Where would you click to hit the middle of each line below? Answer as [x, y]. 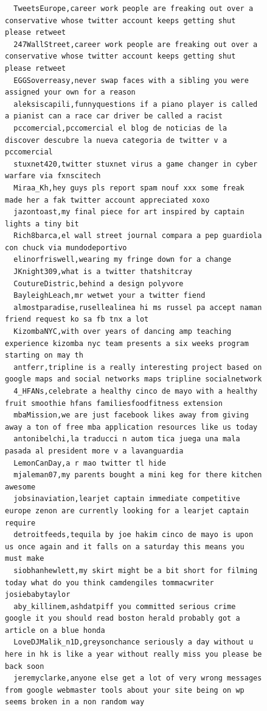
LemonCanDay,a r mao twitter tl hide [90, 463]
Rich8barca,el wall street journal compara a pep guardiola [138, 236]
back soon [25, 666]
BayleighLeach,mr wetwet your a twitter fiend [109, 296]
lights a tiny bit [42, 224]
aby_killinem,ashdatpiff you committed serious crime [125, 606]
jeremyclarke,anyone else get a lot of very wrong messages [138, 678]
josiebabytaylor [38, 595]
